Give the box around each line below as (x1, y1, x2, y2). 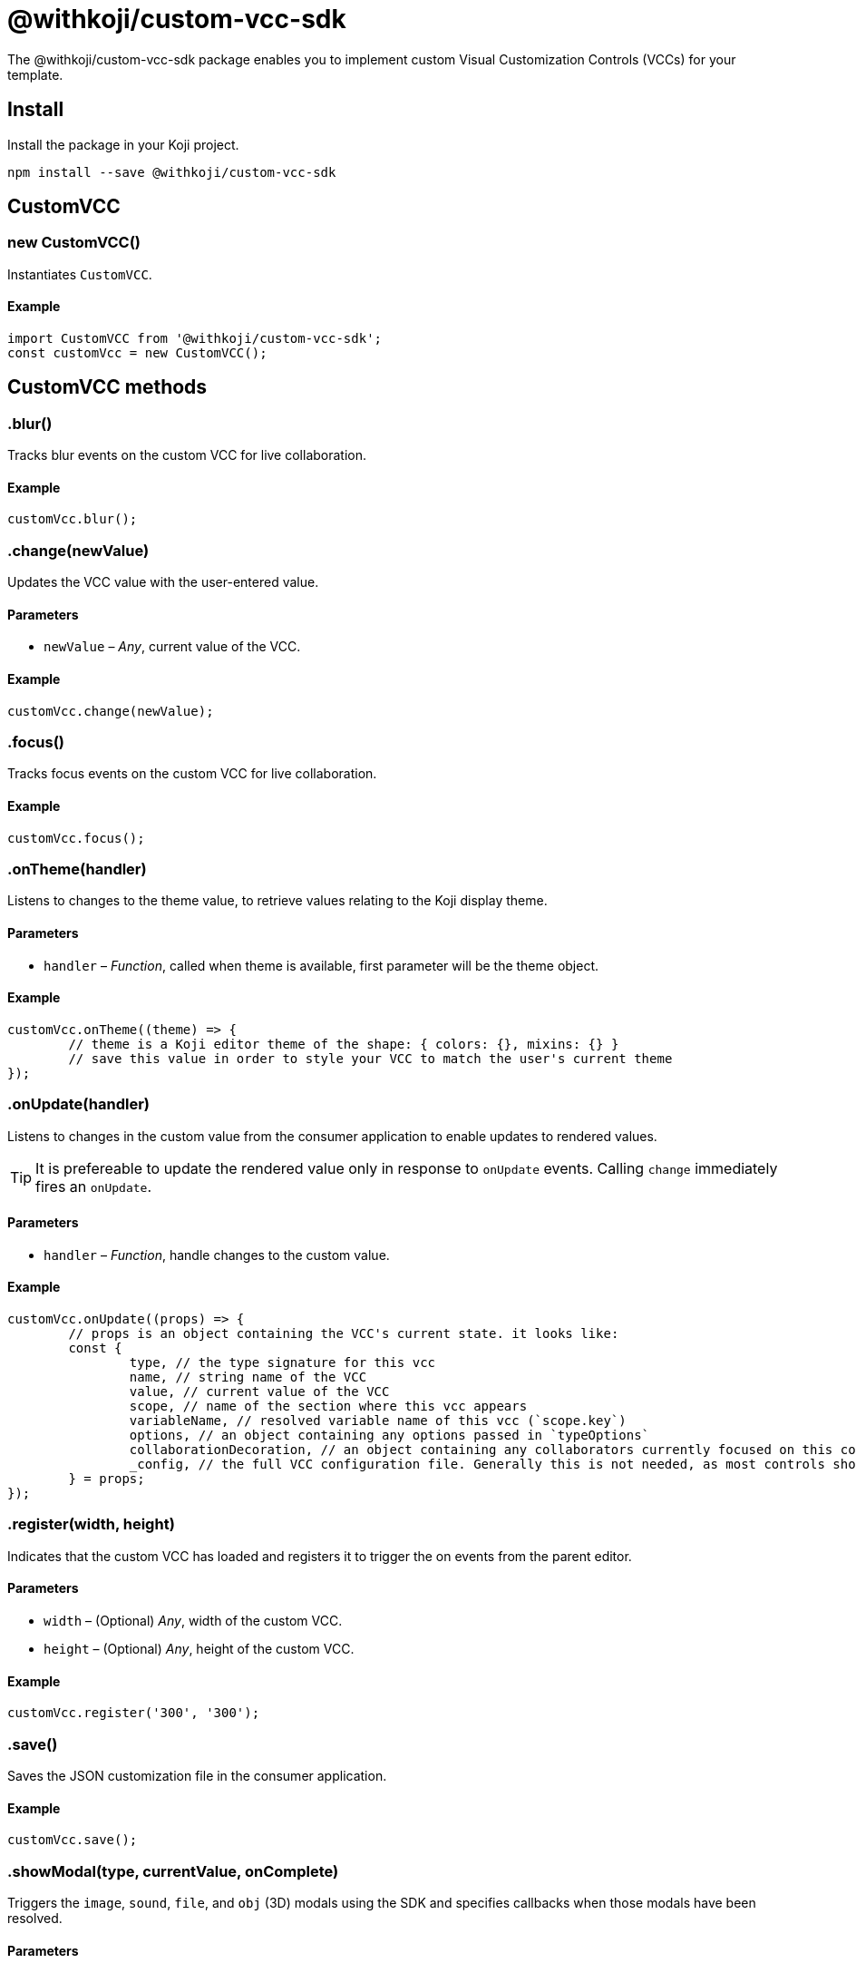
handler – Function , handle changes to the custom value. (44, 1246, 390, 1263)
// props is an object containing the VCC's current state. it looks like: (68, 1326, 619, 1341)
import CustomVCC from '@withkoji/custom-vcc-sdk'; (7, 331, 383, 347)
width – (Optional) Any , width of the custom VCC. (44, 1612, 343, 1628)
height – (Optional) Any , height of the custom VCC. (44, 1640, 355, 1656)
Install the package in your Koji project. (7, 136, 239, 152)
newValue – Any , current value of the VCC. (44, 639, 301, 655)
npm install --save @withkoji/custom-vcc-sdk (7, 164, 336, 180)
